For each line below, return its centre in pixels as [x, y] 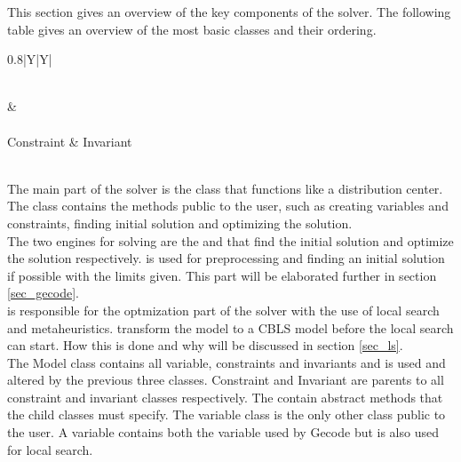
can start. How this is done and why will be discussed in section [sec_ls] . [205, 345]
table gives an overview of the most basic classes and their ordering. [192, 29]
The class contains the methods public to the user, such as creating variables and [228, 206]
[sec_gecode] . [43, 293]
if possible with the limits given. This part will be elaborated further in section [222, 275]
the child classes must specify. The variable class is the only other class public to [227, 414]
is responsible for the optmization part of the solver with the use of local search [223, 310]
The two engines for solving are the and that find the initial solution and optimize [230, 240]
